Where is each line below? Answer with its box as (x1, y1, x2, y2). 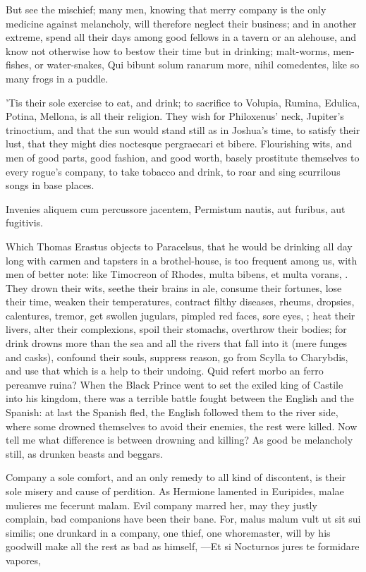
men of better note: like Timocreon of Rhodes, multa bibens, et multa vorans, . (6, 267, 348, 281)
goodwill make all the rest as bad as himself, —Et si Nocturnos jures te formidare (6, 539, 360, 554)
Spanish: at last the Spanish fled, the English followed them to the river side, (6, 405, 338, 420)
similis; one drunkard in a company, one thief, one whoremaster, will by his (6, 525, 331, 540)
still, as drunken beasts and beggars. (6, 446, 163, 461)
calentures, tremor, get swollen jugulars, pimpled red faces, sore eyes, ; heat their (6, 308, 355, 322)
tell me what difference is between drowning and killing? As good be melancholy (6, 432, 353, 447)
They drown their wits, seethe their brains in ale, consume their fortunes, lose (6, 280, 342, 295)
